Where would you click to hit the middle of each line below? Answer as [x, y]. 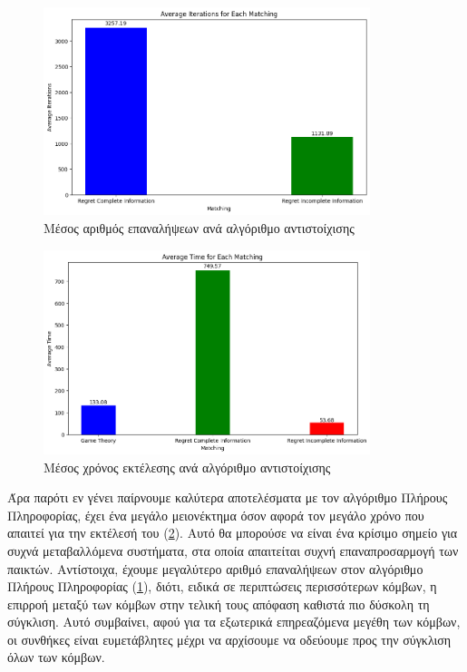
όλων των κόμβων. [56, 657]
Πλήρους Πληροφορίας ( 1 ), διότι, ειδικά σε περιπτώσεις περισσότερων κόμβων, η [222, 586]
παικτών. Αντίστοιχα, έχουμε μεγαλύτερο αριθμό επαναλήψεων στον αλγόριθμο [215, 568]
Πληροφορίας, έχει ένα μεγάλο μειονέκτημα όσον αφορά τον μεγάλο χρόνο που [216, 515]
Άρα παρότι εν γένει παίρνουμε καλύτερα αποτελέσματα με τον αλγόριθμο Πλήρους [228, 497]
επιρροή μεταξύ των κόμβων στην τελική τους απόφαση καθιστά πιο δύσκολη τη [219, 604]
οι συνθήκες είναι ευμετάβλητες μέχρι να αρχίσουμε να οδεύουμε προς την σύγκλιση [229, 639]
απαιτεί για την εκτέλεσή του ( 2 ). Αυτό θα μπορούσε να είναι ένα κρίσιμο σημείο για [233, 533]
